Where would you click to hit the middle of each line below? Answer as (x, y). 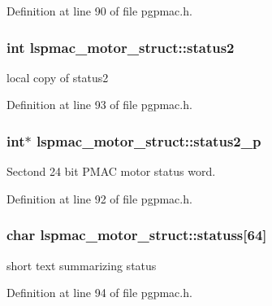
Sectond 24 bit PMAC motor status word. (111, 171)
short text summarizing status (82, 265)
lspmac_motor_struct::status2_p (149, 140)
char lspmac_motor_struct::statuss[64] (137, 235)
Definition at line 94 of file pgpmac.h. (99, 293)
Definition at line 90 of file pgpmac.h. (99, 11)
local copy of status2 (58, 77)
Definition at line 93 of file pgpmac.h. (99, 105)
